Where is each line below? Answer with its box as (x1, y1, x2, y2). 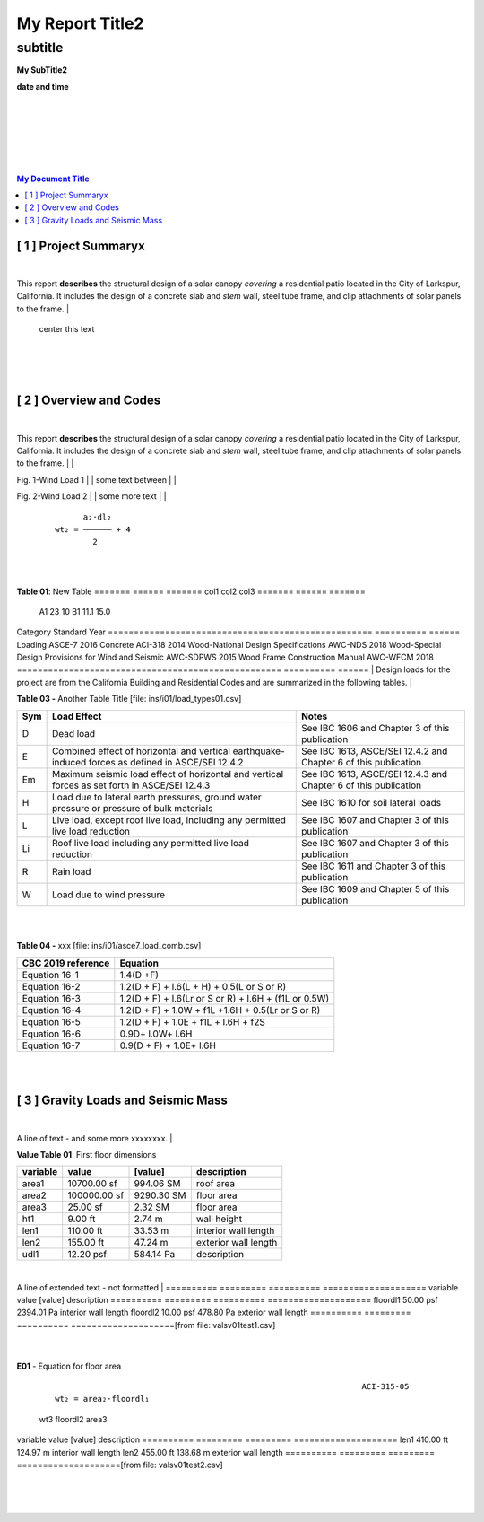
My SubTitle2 (16, 65, 67, 75)
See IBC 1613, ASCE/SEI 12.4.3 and (300, 767, 448, 780)
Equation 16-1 (22, 968, 80, 981)
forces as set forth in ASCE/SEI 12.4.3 (51, 779, 211, 792)
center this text (39, 324, 95, 335)
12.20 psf (67, 1248, 108, 1261)
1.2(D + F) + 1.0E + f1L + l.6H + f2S (119, 1015, 266, 1028)
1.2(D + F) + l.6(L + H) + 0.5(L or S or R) (119, 980, 287, 993)
